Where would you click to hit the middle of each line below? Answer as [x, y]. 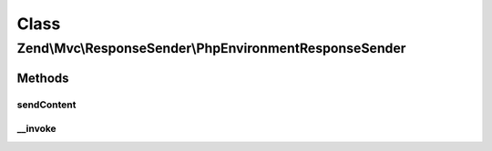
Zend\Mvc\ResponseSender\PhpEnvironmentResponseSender [211, 48]
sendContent [46, 105]
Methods [43, 78]
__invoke [36, 129]
